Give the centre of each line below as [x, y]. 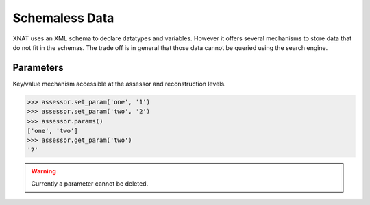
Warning [44, 171]
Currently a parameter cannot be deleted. [90, 184]
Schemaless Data [63, 18]
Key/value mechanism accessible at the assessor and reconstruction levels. [119, 84]
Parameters [38, 68]
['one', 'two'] [52, 131]
